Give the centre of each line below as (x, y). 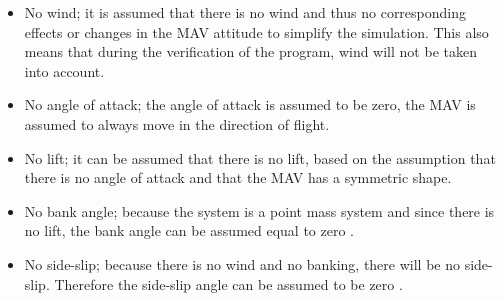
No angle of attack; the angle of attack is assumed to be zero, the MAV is (250, 104)
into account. (64, 70)
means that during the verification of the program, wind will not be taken (250, 51)
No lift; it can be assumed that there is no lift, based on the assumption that (260, 157)
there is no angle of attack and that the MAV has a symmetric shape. (238, 177)
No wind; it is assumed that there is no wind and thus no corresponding (245, 12)
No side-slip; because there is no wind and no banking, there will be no (242, 263)
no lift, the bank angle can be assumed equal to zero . (189, 230)
